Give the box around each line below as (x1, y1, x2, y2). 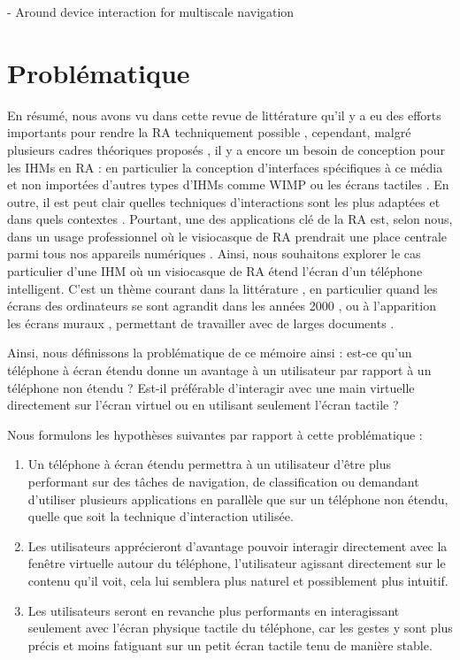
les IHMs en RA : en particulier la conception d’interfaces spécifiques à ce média (7, 157, 443, 176)
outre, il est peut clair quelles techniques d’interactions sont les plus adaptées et (7, 192, 441, 211)
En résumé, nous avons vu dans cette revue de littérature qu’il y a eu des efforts (7, 105, 441, 124)
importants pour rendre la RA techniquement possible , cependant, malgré (7, 123, 411, 142)
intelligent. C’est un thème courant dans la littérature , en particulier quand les (7, 279, 438, 297)
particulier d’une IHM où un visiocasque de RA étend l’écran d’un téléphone (7, 262, 423, 280)
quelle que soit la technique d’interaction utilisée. (27, 507, 294, 526)
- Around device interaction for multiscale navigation (7, 3, 295, 20)
